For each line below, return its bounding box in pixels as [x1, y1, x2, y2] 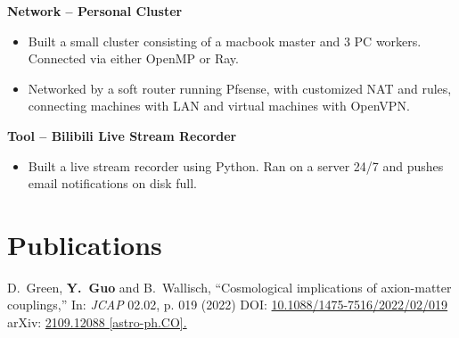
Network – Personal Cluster [7, 2, 183, 20]
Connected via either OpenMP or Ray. [28, 49, 239, 68]
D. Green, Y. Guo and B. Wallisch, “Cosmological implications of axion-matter [7, 277, 452, 296]
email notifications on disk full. [28, 174, 197, 193]
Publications [7, 226, 162, 262]
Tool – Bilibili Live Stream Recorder [7, 126, 237, 144]
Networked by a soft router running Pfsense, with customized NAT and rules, [28, 78, 452, 97]
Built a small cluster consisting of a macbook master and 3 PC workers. [28, 31, 422, 50]
